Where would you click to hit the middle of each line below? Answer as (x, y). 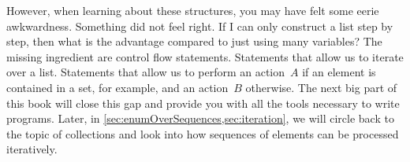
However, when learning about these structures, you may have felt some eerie (193, 10)
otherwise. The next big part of (321, 87)
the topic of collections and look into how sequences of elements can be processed (203, 133)
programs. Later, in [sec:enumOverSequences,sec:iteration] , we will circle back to (200, 118)
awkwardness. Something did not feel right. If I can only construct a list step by (200, 26)
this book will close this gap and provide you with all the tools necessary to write (203, 103)
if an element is (339, 72)
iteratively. (32, 149)
